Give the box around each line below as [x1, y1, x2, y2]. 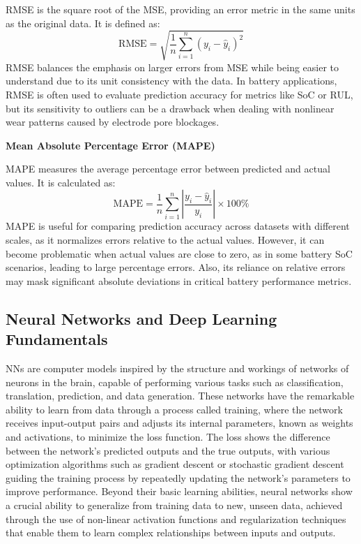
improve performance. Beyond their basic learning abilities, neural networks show [6, 484, 353, 499]
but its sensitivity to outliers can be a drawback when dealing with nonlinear [6, 101, 335, 115]
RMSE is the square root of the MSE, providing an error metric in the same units [6, 2, 355, 16]
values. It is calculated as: [6, 175, 116, 189]
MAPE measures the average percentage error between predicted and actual [6, 161, 330, 176]
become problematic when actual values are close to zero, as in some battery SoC [6, 246, 353, 260]
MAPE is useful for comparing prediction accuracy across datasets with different [6, 219, 350, 233]
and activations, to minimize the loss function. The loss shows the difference [6, 429, 330, 444]
